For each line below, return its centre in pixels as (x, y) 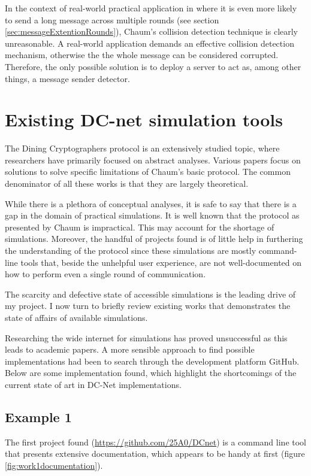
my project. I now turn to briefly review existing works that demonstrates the (148, 306)
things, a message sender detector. (67, 78)
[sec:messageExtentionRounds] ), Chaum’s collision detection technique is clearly (152, 31)
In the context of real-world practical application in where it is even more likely (151, 8)
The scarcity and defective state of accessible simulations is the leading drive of (150, 294)
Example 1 (38, 416)
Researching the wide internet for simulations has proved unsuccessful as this (146, 337)
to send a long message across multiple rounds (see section (112, 19)
